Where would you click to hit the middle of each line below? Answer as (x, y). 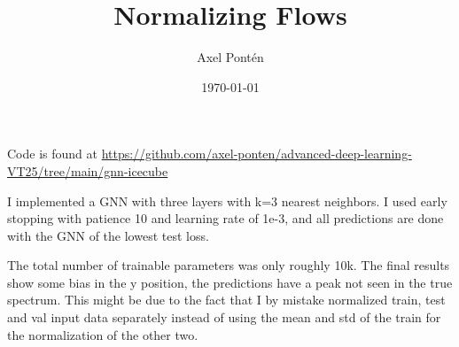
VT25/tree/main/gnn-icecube (88, 170)
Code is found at (52, 154)
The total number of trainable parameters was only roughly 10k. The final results (229, 265)
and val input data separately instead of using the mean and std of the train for (224, 317)
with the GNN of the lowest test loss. (108, 235)
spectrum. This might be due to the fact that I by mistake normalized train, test (226, 300)
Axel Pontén (230, 57)
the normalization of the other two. (103, 334)
